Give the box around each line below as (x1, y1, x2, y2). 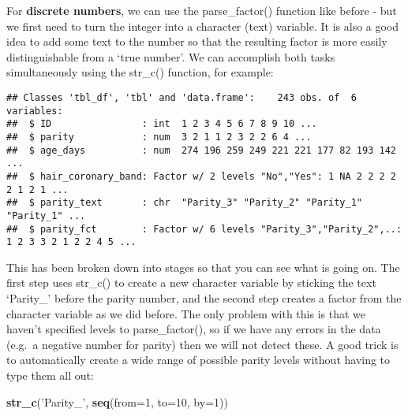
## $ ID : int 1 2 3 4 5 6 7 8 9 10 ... (6, 118, 317, 130)
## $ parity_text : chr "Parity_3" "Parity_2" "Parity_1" (6, 197, 363, 209)
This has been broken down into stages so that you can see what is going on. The (6, 258, 400, 275)
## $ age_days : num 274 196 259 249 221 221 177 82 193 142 (6, 144, 396, 156)
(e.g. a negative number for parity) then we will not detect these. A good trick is (6, 336, 399, 352)
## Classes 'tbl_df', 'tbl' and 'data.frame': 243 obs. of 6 (6, 91, 357, 103)
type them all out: (6, 367, 94, 383)
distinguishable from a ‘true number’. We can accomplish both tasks (6, 48, 335, 65)
